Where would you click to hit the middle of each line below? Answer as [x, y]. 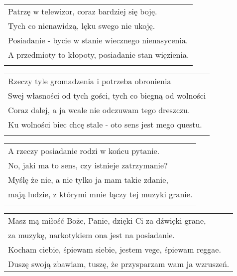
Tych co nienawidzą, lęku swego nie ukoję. [82, 26]
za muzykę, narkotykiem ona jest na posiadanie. [91, 235]
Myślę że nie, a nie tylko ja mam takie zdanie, [88, 180]
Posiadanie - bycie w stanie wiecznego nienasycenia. [98, 40]
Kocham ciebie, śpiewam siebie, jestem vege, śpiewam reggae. [115, 249]
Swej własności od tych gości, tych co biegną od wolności [107, 95]
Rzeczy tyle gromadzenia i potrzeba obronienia [90, 81]
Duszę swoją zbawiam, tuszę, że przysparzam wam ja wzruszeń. [119, 264]
